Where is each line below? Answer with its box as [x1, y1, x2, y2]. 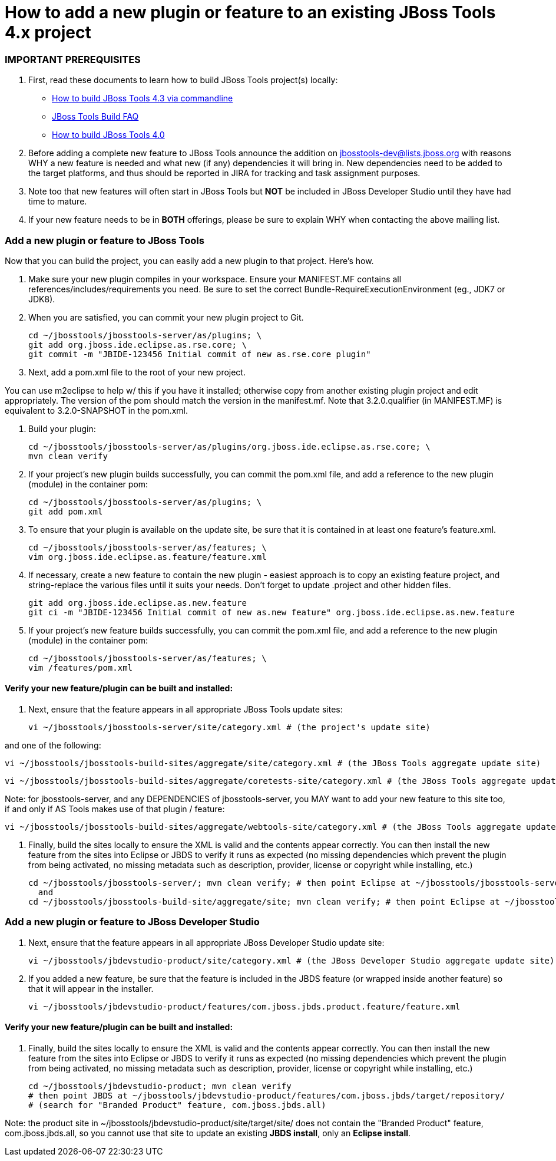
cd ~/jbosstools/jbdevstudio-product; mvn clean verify [28, 1081, 292, 1091]
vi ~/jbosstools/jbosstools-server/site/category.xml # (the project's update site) [28, 723, 431, 733]
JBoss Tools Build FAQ [52, 111, 139, 122]
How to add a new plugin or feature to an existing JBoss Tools [5, 2, 496, 22]
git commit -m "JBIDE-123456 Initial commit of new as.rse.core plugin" [28, 349, 371, 359]
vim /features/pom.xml [28, 662, 133, 672]
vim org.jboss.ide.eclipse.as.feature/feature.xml [28, 552, 267, 562]
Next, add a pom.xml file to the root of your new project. [28, 367, 246, 377]
